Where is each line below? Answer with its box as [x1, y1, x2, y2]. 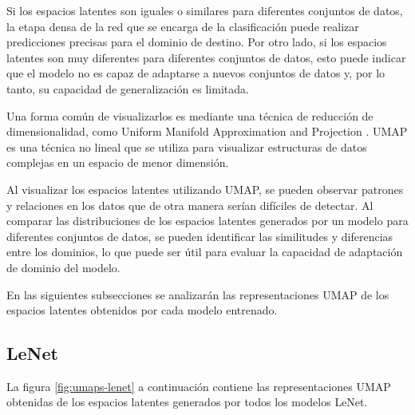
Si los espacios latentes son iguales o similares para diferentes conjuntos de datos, [6, 2, 403, 18]
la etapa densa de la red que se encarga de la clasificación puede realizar [6, 18, 359, 34]
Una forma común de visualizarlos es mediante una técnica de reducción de [6, 107, 373, 124]
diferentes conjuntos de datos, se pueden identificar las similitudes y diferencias [6, 227, 393, 244]
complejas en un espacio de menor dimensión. [6, 154, 229, 171]
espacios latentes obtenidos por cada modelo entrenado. [6, 302, 278, 318]
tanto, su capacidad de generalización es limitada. [6, 80, 249, 97]
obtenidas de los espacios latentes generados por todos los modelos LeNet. [6, 393, 368, 410]
